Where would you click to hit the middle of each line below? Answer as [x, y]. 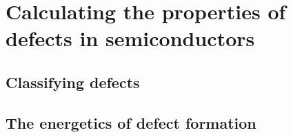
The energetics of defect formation [131, 122]
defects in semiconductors [130, 38]
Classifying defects [73, 82]
